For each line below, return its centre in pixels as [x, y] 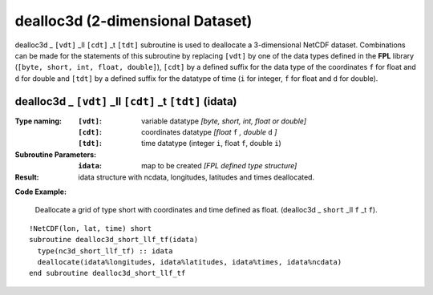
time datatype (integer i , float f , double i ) [212, 143]
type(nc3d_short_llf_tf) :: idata [105, 251]
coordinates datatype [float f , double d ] [209, 132]
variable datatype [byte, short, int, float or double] [224, 121]
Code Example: [41, 192]
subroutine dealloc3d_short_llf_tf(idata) [114, 240]
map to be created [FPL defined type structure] [219, 166]
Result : [27, 177]
